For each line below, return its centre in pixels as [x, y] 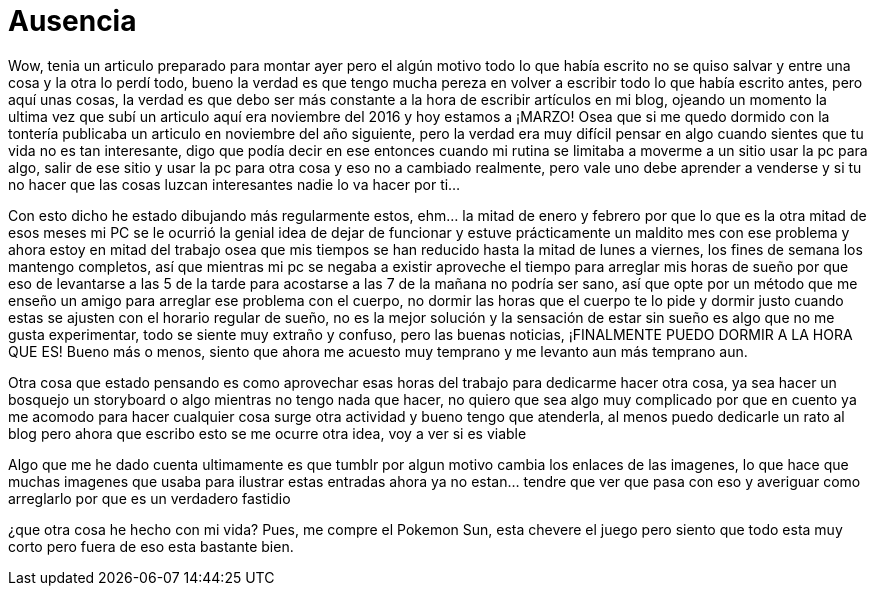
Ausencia [72, 21]
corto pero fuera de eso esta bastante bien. [151, 546]
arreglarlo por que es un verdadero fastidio [149, 498]
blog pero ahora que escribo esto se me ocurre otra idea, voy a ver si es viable [267, 433]
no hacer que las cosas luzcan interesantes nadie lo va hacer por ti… [234, 184]
